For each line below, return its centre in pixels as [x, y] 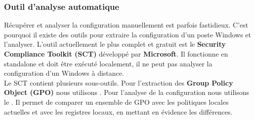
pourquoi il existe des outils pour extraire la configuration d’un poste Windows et [127, 34]
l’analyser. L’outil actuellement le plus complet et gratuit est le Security [115, 44]
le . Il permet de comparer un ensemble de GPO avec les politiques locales [116, 102]
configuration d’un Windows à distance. [64, 73]
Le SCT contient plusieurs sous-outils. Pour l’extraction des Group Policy [119, 82]
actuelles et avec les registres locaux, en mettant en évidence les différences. [118, 111]
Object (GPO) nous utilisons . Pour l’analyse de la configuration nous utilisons [127, 92]
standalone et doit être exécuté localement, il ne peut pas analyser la [108, 63]
